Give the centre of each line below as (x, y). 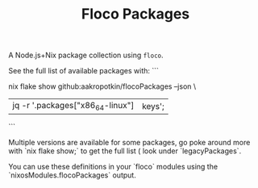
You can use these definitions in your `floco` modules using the (113, 167)
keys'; (154, 106)
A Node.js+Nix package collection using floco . (86, 55)
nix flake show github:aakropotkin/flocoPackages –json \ (102, 86)
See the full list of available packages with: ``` (84, 71)
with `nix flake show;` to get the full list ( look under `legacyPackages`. (125, 151)
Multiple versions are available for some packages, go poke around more (129, 143)
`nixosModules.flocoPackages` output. (73, 175)
